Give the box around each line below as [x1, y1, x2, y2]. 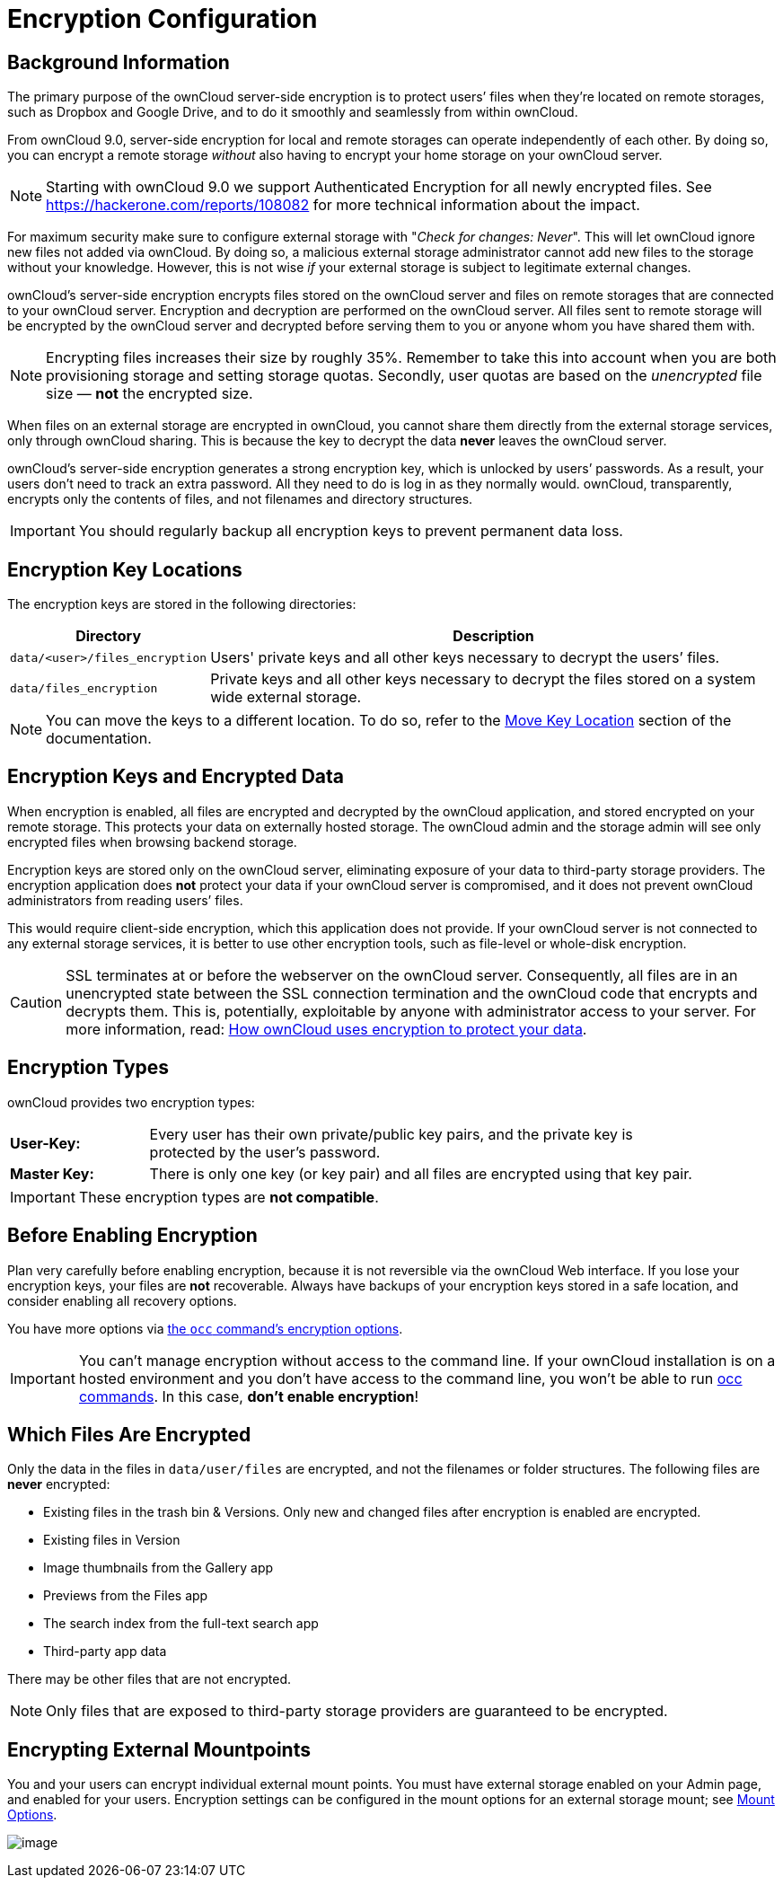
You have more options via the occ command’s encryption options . [7, 1320, 403, 1336]
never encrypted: [7, 1476, 110, 1493]
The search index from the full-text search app [43, 1616, 319, 1632]
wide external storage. [210, 688, 362, 707]
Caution [10, 992, 63, 1011]
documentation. [46, 729, 152, 748]
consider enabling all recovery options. [7, 1292, 237, 1308]
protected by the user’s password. [149, 1142, 381, 1161]
